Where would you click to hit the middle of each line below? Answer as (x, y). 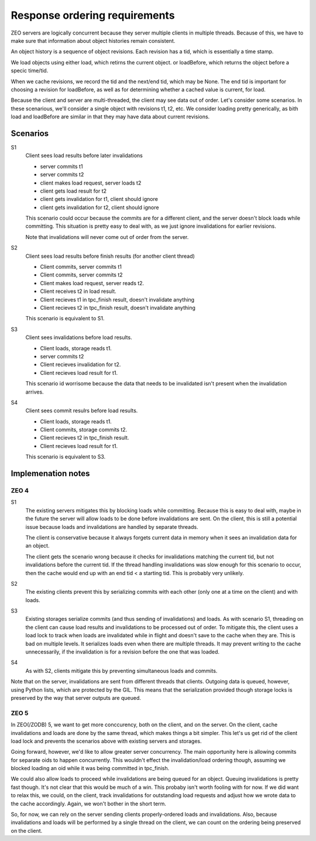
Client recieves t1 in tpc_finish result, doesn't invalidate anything (117, 299)
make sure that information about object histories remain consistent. (93, 40)
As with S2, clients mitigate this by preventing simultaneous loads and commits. (121, 671)
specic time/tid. (30, 71)
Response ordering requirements (93, 15)
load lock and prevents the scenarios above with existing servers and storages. (106, 741)
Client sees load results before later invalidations (84, 156)
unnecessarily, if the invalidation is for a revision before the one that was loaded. (122, 652)
